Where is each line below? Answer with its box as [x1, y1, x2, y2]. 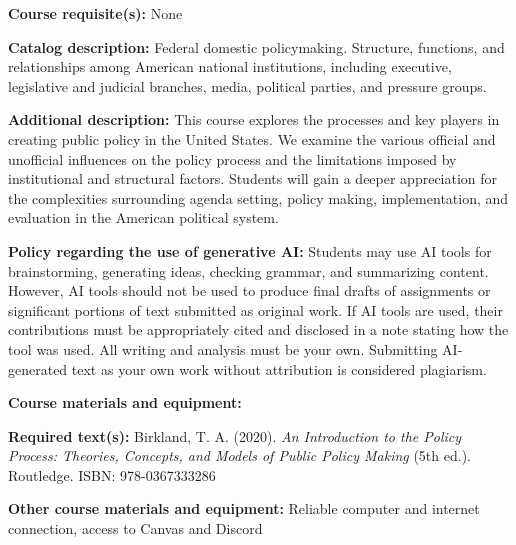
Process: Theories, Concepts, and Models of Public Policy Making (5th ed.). [8, 445, 471, 466]
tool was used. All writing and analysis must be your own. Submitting [8, 338, 438, 359]
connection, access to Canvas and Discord [8, 518, 263, 539]
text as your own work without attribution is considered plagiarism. [71, 358, 487, 379]
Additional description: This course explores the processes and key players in [8, 109, 500, 130]
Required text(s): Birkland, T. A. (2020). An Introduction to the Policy [8, 425, 462, 446]
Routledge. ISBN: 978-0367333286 [8, 464, 216, 485]
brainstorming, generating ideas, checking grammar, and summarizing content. [8, 260, 489, 281]
